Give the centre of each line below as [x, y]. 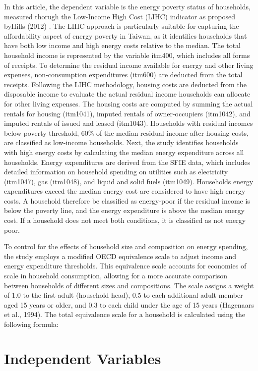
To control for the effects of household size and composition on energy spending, [126, 246]
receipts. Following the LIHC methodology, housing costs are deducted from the [125, 84]
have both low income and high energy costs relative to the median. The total [122, 45]
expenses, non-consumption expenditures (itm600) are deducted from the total [123, 75]
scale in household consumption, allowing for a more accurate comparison [116, 276]
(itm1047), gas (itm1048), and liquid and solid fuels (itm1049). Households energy [129, 181]
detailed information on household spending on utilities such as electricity [116, 172]
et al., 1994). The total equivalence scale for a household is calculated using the [125, 314]
